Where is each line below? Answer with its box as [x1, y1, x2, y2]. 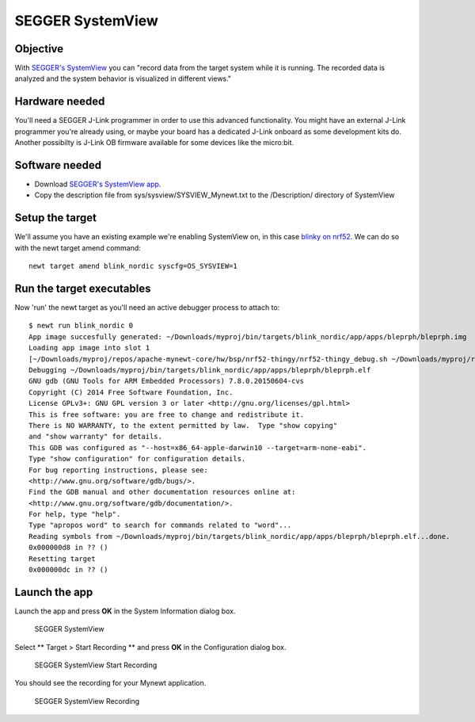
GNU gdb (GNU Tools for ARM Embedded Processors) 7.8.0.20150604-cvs [28, 376, 305, 386]
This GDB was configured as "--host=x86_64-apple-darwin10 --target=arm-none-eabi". [28, 443, 367, 452]
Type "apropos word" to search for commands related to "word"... [28, 521, 292, 530]
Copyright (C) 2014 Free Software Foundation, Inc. [28, 388, 234, 396]
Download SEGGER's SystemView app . [34, 179, 161, 189]
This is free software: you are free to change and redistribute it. [28, 410, 305, 419]
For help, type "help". [28, 510, 121, 519]
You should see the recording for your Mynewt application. [14, 678, 207, 688]
